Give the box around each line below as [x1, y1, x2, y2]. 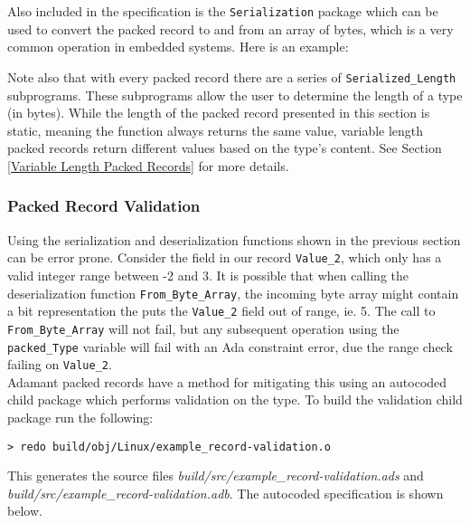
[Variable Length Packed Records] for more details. [7, 156, 289, 175]
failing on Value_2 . [7, 355, 112, 374]
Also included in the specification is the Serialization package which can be [7, 2, 438, 20]
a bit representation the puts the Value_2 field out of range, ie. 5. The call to [7, 301, 436, 320]
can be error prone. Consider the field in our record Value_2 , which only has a [7, 248, 442, 267]
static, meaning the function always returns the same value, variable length [7, 120, 424, 139]
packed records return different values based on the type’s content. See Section [7, 138, 442, 157]
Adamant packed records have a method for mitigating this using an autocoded [7, 372, 447, 391]
